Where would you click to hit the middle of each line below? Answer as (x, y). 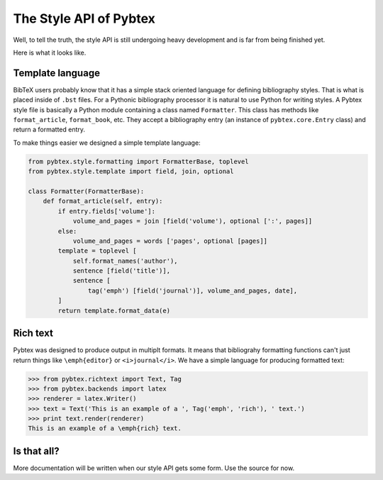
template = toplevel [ (98, 251)
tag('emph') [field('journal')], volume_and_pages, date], (193, 290)
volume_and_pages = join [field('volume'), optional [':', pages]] (193, 221)
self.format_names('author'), (125, 261)
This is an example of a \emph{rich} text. (105, 429)
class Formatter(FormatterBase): (86, 191)
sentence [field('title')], (121, 271)
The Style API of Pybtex (84, 18)
